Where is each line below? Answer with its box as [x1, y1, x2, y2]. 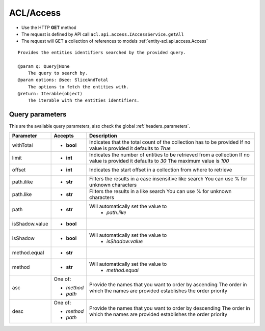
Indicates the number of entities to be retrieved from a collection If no [89, 151, 250, 158]
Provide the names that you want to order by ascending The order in [89, 281, 247, 288]
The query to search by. [27, 70, 88, 76]
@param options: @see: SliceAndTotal [18, 77, 109, 83]
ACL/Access [9, 7, 61, 18]
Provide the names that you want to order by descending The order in [89, 304, 250, 311]
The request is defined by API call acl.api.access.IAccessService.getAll [21, 31, 184, 37]
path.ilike [12, 178, 33, 185]
